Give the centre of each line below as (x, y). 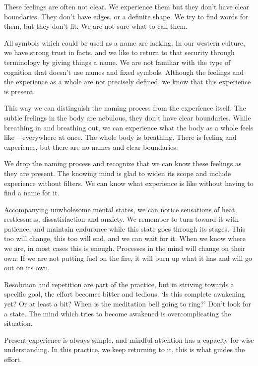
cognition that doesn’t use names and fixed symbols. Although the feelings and (124, 72)
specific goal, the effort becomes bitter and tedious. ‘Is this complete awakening (125, 294)
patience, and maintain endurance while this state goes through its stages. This (125, 228)
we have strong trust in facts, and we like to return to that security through (119, 52)
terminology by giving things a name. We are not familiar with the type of (117, 62)
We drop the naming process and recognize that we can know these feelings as (123, 163)
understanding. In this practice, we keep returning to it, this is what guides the (125, 349)
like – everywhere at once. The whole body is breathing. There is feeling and (120, 137)
